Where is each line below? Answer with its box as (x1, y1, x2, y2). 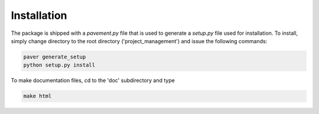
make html (23, 93, 52, 100)
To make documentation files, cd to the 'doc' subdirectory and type (11, 77, 175, 84)
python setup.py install (23, 62, 96, 69)
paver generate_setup (23, 53, 86, 60)
